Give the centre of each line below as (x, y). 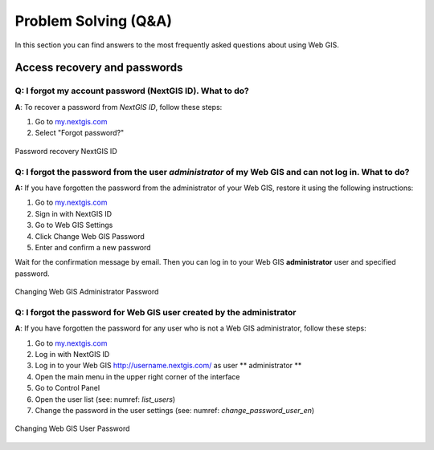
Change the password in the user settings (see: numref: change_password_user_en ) (175, 411)
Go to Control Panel (68, 388)
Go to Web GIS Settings (74, 225)
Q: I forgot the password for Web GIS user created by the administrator (156, 312)
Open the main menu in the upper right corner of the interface (137, 376)
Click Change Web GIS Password (90, 236)
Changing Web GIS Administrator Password (87, 292)
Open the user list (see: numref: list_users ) (105, 399)
